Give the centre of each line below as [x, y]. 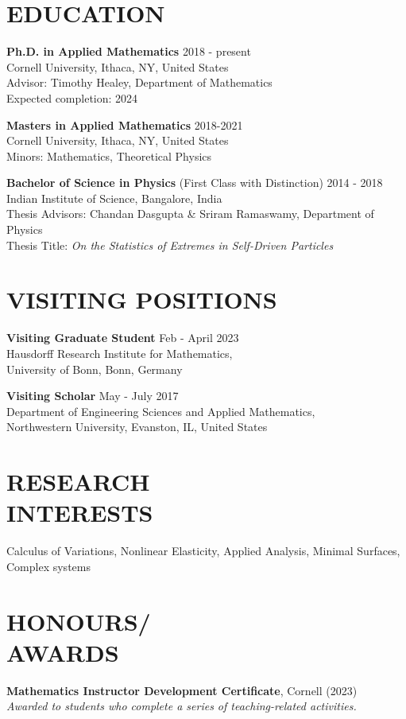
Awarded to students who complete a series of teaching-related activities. [182, 706]
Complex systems [48, 566]
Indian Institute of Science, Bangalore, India [114, 198]
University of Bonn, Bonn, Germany [95, 369]
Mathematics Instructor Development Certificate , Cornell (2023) [182, 690]
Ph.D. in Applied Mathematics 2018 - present [129, 51]
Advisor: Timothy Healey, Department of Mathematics [139, 82]
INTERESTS [80, 513]
